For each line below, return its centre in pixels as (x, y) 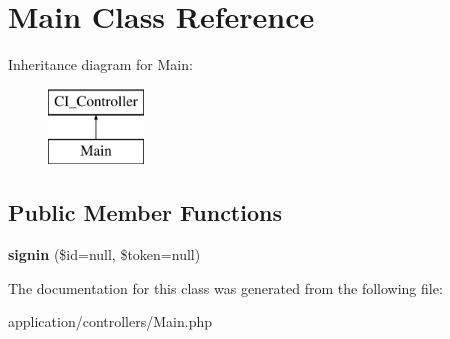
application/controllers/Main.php (110, 321)
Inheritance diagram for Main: (100, 64)
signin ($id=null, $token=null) (104, 254)
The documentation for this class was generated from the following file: (225, 287)
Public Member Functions (145, 212)
